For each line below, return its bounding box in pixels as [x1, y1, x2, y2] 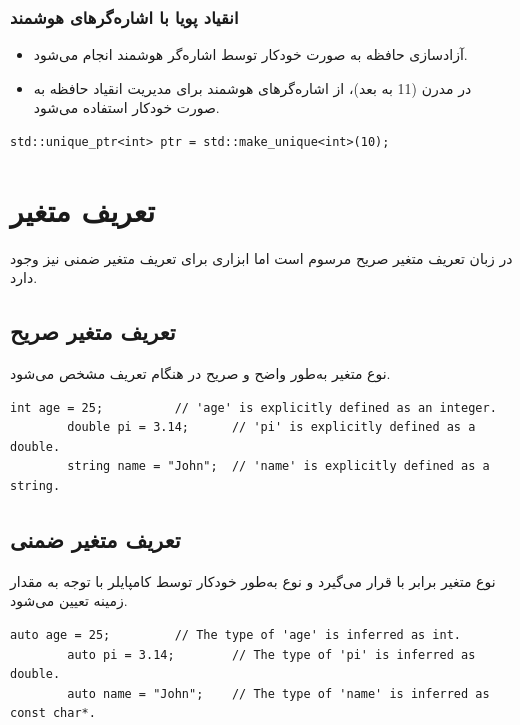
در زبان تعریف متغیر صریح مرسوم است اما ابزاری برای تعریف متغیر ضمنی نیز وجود [10, 247, 513, 268]
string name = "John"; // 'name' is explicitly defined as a [67, 459, 490, 474]
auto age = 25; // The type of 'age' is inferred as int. [10, 628, 462, 643]
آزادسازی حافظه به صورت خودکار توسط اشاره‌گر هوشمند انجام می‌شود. [33, 44, 468, 65]
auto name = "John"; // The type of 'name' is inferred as [67, 686, 490, 701]
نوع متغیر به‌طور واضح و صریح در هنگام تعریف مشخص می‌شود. [10, 363, 391, 384]
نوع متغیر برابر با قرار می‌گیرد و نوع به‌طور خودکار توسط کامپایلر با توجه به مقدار [10, 570, 496, 591]
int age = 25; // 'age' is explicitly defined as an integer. [10, 400, 497, 415]
